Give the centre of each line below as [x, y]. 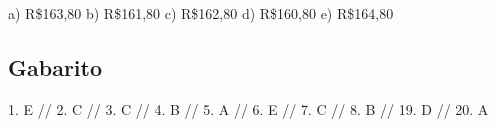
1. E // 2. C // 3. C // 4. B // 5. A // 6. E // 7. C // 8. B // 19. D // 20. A [248, 108]
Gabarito [55, 66]
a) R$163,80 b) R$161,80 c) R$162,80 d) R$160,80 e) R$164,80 [201, 13]
